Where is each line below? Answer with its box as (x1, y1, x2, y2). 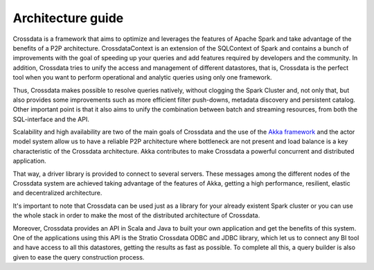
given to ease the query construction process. (12, 253, 145, 261)
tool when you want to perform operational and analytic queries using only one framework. (12, 73, 273, 82)
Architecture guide (12, 10, 124, 26)
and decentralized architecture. (12, 189, 103, 197)
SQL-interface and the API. (12, 115, 90, 123)
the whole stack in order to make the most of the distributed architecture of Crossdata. (12, 211, 260, 219)
